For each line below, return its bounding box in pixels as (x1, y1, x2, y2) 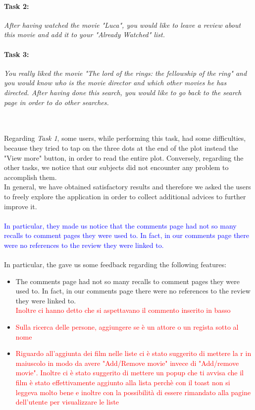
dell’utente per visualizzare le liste (15, 397, 119, 407)
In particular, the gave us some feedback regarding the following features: (4, 259, 227, 270)
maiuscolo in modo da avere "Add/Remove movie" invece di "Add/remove (15, 357, 239, 368)
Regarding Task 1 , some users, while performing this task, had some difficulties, (4, 133, 246, 143)
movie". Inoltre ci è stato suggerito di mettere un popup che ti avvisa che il (15, 367, 244, 378)
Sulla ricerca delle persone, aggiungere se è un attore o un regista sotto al (15, 322, 239, 332)
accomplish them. (4, 172, 57, 182)
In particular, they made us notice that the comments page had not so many (4, 220, 237, 231)
